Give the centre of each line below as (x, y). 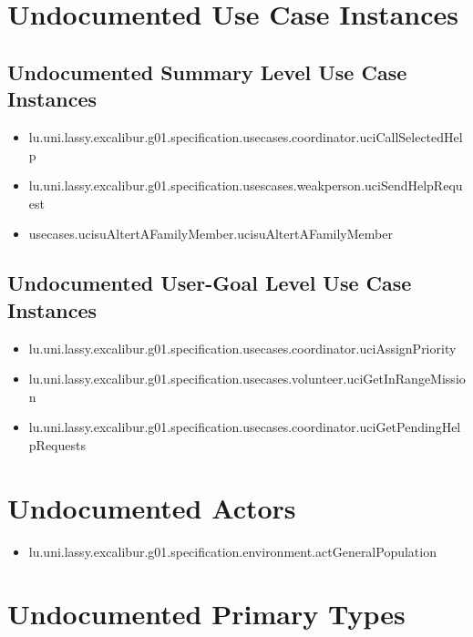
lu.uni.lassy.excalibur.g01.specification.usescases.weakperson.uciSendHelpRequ (246, 185)
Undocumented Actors (152, 507)
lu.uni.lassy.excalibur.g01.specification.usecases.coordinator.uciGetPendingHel (245, 427)
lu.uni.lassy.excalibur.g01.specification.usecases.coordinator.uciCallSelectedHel (246, 136)
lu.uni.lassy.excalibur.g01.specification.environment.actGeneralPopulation (232, 551)
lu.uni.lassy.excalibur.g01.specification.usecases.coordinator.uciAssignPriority (242, 348)
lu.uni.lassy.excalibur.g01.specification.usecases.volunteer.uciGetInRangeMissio (247, 379)
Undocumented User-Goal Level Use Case (210, 283)
